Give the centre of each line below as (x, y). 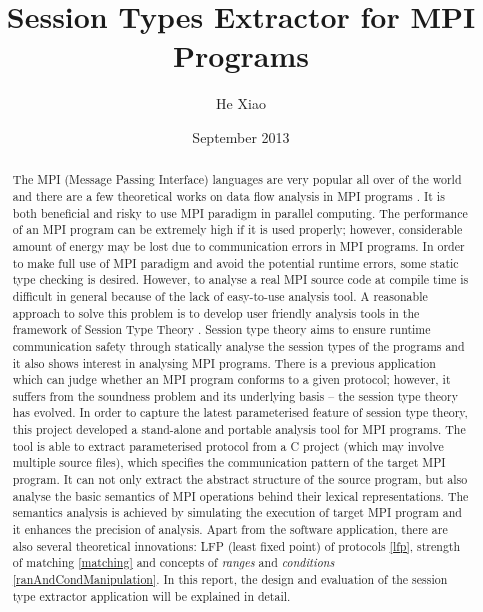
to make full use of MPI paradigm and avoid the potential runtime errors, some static (235, 262)
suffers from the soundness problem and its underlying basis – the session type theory (235, 395)
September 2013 (241, 136)
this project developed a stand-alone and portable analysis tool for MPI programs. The (239, 429)
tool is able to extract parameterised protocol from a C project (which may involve (228, 445)
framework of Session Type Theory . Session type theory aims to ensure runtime (221, 329)
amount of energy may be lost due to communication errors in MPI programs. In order (238, 245)
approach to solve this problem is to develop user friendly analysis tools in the (216, 312)
